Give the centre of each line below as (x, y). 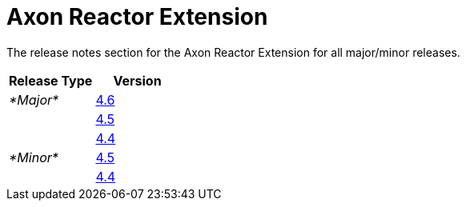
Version (137, 80)
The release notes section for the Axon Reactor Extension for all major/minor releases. (233, 52)
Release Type (51, 80)
